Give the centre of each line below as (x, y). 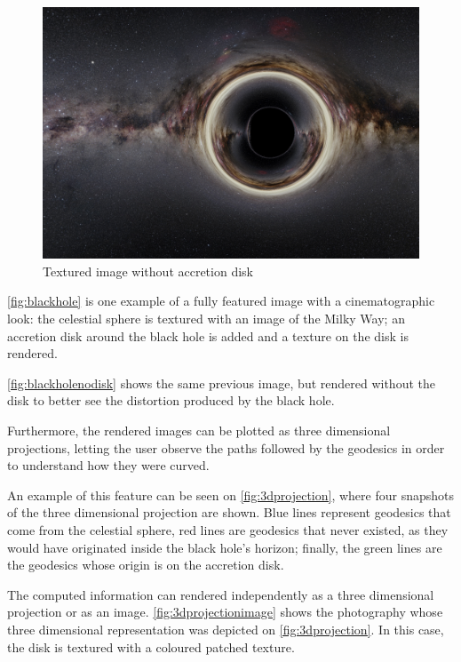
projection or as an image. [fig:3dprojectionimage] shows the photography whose (225, 612)
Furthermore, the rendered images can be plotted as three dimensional (199, 430)
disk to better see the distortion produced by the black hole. (171, 400)
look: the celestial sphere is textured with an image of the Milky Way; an (206, 318)
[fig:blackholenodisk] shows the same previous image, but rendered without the (221, 383)
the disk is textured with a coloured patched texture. (151, 646)
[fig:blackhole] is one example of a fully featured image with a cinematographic (221, 301)
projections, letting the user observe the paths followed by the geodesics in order (226, 447)
